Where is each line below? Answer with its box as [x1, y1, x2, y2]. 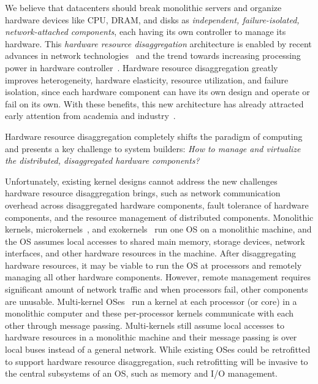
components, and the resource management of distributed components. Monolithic [5, 210, 314, 223]
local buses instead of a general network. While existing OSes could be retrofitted [5, 343, 311, 356]
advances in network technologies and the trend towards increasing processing [5, 49, 301, 62]
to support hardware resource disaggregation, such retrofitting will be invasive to [5, 355, 308, 367]
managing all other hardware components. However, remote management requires [5, 271, 311, 283]
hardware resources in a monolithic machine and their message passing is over [5, 331, 297, 344]
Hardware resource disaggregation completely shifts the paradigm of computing [5, 129, 303, 142]
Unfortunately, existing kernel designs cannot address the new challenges [5, 174, 278, 187]
